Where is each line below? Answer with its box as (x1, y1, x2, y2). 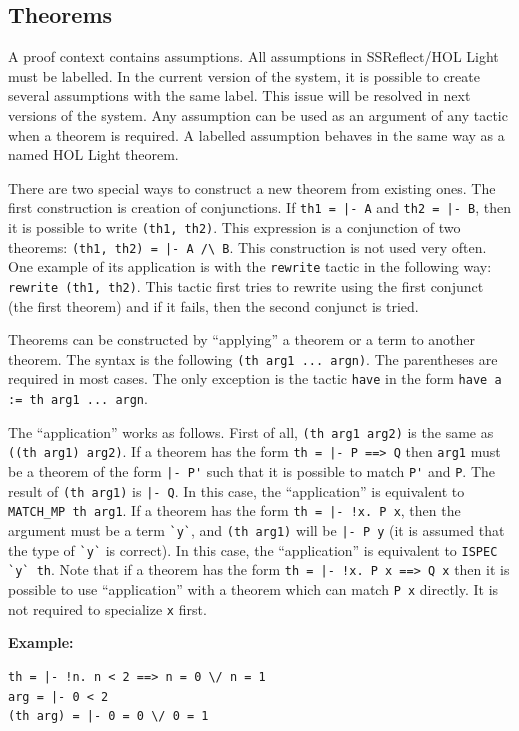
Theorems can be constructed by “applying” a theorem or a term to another (8, 329, 476, 350)
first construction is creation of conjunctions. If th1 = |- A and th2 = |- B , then (8, 197, 511, 218)
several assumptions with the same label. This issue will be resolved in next (8, 85, 471, 106)
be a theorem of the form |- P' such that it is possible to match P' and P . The (8, 461, 495, 482)
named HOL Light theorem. (8, 144, 179, 165)
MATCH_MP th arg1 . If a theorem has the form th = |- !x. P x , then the (8, 500, 461, 521)
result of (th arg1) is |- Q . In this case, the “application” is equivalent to (8, 480, 465, 501)
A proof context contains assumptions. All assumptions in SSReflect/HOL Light (8, 46, 499, 67)
